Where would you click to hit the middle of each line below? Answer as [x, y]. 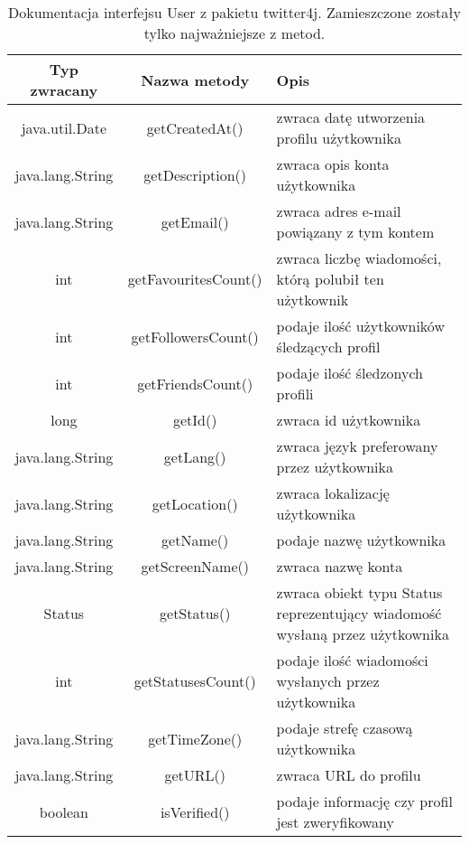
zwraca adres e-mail [339, 211]
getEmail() [195, 221]
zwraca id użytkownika [349, 420]
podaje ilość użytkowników [360, 326]
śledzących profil [328, 347]
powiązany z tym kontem [355, 232]
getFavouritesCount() [195, 279]
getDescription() [195, 174]
